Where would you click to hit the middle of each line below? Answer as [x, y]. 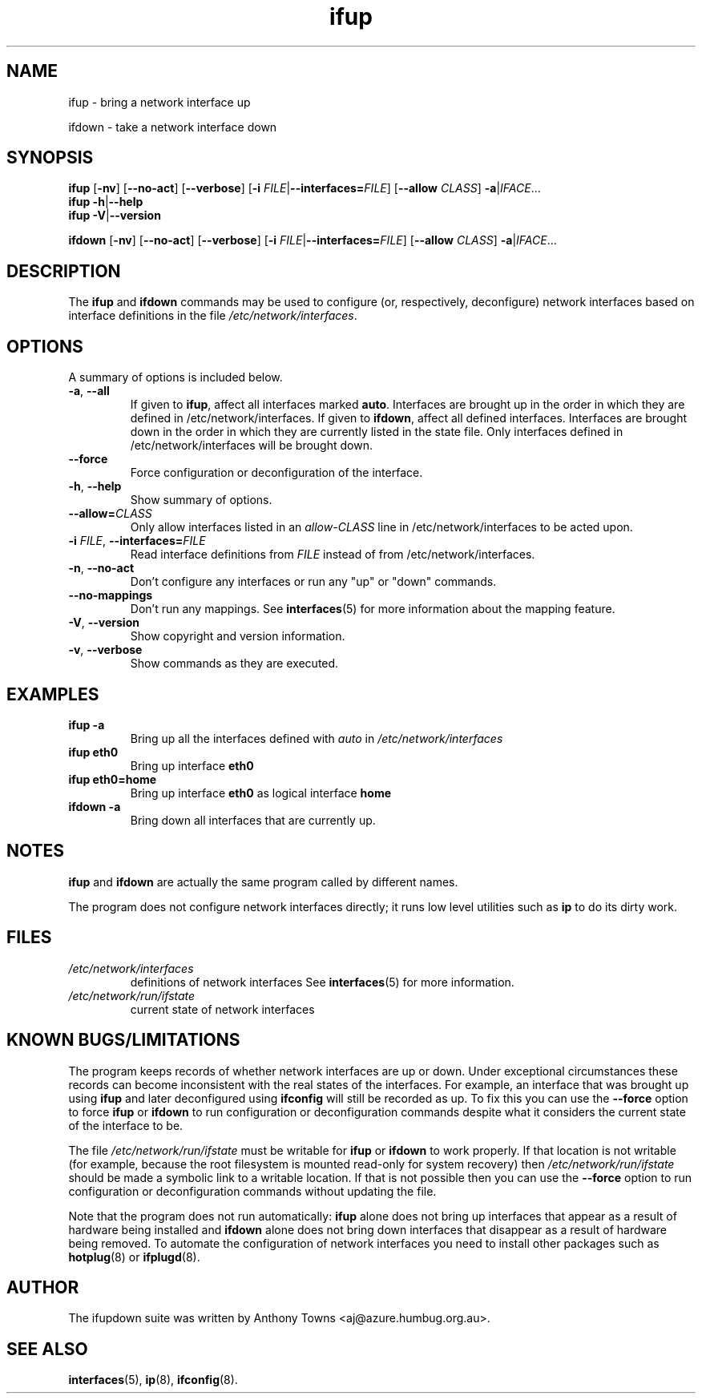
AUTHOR [43, 1287]
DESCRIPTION [64, 271]
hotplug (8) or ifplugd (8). [134, 1257]
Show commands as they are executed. [234, 664]
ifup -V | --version [115, 216]
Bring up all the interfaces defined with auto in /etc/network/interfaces [317, 738]
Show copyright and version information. [238, 636]
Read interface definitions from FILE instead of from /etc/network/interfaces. [333, 555]
